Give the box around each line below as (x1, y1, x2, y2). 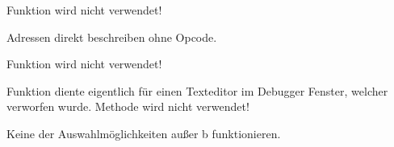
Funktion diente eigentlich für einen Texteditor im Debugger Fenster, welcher (6, 82, 388, 99)
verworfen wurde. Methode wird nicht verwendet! (6, 98, 249, 115)
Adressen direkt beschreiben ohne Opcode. (6, 28, 217, 45)
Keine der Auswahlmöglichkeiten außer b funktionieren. (6, 125, 281, 141)
